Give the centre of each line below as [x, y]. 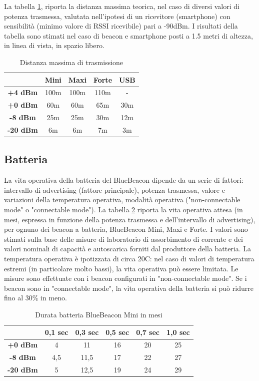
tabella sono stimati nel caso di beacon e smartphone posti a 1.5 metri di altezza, [128, 35]
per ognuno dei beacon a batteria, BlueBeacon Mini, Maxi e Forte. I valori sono [126, 229]
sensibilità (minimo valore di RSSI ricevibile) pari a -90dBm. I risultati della [121, 26]
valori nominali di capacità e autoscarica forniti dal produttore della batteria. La [128, 249]
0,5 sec [117, 332]
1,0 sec [178, 332]
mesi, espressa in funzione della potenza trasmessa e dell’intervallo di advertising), [130, 219]
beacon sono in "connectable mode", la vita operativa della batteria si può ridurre [129, 288]
